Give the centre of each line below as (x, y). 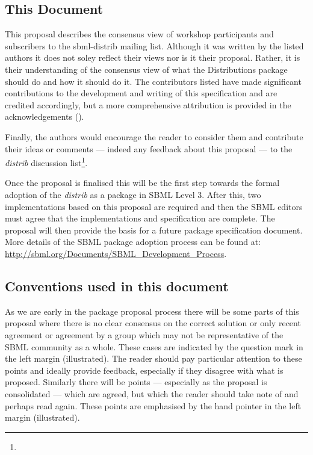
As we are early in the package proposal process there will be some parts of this (152, 311)
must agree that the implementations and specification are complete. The (140, 218)
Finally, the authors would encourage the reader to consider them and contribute (154, 136)
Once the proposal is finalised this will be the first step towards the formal (142, 183)
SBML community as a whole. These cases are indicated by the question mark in (154, 346)
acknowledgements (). (45, 116)
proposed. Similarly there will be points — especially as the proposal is (136, 382)
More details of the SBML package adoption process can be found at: (133, 242)
